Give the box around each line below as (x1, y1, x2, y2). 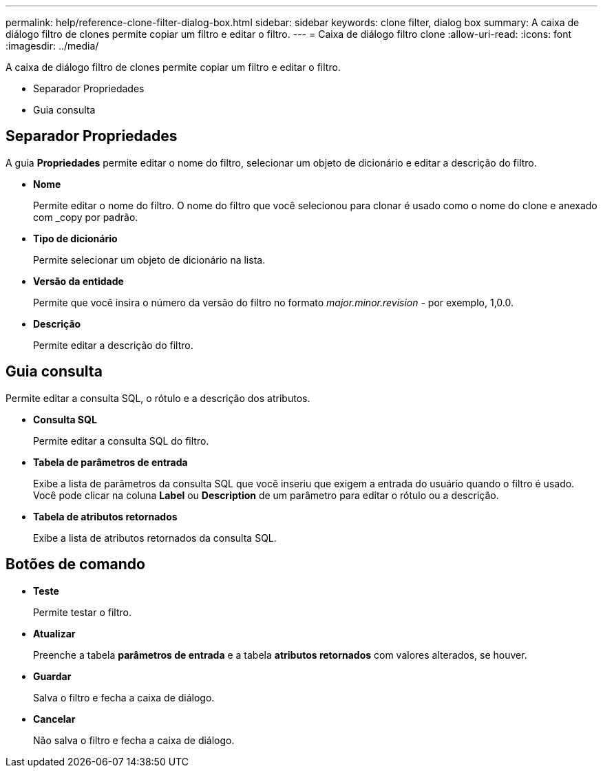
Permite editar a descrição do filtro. (33, 339, 193, 351)
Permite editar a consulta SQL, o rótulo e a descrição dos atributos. (6, 392, 310, 404)
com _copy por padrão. (33, 211, 138, 223)
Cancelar (33, 712, 76, 725)
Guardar (33, 670, 72, 682)
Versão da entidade (33, 275, 124, 287)
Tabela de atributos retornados (33, 510, 178, 522)
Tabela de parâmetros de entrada (33, 456, 188, 468)
